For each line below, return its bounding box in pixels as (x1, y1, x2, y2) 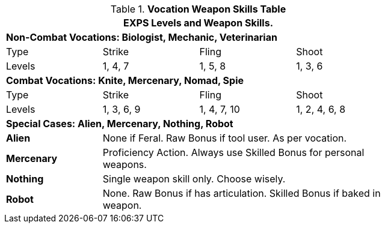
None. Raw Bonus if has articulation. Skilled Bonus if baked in (102, 187, 381, 199)
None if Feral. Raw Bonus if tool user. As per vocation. (102, 132, 347, 144)
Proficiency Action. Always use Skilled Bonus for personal (102, 146, 365, 158)
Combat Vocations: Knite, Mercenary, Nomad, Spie (6, 74, 244, 86)
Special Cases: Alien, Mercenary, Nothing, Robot (6, 118, 233, 130)
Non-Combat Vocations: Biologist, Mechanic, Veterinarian (6, 31, 277, 43)
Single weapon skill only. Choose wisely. (102, 173, 286, 185)
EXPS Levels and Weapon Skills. (123, 17, 273, 29)
